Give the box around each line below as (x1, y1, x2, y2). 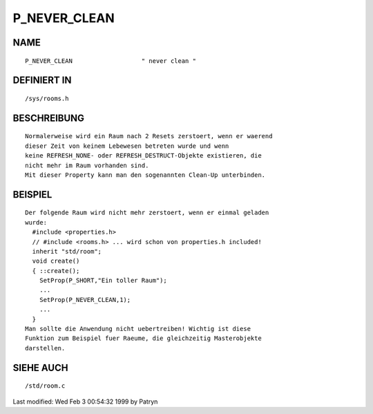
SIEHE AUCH (12, 361, 68, 373)
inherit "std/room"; (32, 247, 102, 255)
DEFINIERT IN (12, 75, 72, 86)
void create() (32, 257, 80, 265)
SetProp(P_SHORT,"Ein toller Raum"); (39, 276, 167, 285)
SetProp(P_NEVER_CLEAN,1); (39, 296, 131, 303)
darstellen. (25, 344, 66, 352)
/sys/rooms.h (25, 94, 69, 102)
